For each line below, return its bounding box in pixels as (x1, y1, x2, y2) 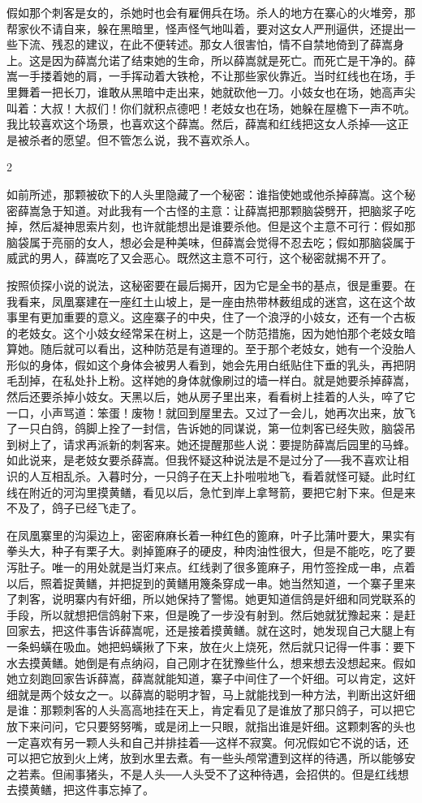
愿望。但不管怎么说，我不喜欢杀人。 (62, 131, 256, 148)
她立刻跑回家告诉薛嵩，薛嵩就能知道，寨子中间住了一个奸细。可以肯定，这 (6, 670, 404, 687)
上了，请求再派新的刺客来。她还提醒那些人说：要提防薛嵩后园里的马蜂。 (28, 435, 416, 452)
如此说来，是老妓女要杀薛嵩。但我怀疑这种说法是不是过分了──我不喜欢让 (6, 451, 398, 468)
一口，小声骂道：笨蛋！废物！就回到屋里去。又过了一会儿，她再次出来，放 (6, 404, 404, 421)
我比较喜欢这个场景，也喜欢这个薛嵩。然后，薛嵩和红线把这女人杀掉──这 (6, 115, 398, 132)
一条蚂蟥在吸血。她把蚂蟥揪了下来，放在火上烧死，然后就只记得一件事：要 (6, 637, 404, 654)
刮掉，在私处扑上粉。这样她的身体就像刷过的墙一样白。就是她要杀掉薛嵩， (17, 372, 416, 389)
